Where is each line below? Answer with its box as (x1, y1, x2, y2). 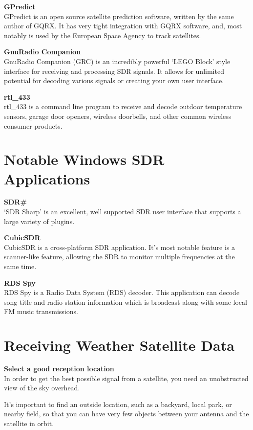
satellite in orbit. (4, 418, 54, 429)
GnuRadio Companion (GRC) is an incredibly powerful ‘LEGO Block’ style (4, 56, 231, 66)
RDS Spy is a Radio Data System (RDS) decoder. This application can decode (4, 287, 240, 297)
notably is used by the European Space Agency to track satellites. (4, 30, 201, 40)
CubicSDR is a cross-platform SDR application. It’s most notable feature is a (4, 242, 235, 252)
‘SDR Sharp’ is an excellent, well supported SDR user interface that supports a (4, 206, 241, 217)
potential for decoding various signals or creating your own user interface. (4, 75, 224, 86)
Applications (4, 168, 90, 188)
